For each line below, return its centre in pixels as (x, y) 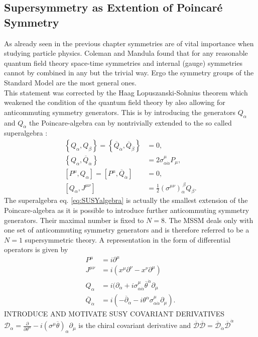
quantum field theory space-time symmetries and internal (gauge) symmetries (123, 63)
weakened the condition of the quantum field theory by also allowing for (115, 102)
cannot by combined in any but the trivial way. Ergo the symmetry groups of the (129, 73)
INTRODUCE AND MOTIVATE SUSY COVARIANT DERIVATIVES (114, 314)
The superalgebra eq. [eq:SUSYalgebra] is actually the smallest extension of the (126, 200)
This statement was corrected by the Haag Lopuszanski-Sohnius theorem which (126, 92)
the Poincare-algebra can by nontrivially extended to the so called (131, 122)
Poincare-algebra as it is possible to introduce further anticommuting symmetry (127, 210)
